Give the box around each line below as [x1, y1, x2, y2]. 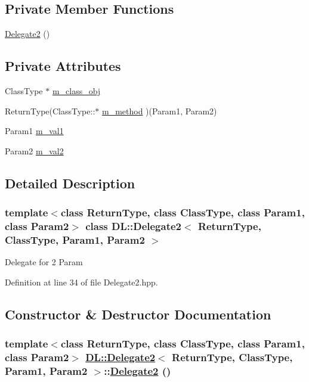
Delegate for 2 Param [5, 256, 83, 268]
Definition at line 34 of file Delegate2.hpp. [5, 275, 158, 288]
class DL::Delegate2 [85, 219, 181, 233]
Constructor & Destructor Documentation [5, 305, 271, 323]
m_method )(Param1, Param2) [101, 104, 217, 117]
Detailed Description [5, 173, 135, 192]
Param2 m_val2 [5, 144, 64, 157]
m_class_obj [52, 85, 101, 97]
